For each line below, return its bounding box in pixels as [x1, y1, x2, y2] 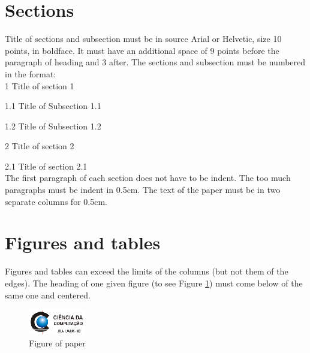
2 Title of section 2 [5, 140, 74, 152]
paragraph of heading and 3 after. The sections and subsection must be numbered [5, 56, 306, 68]
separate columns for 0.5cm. [5, 195, 107, 207]
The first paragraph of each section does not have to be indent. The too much [5, 171, 291, 184]
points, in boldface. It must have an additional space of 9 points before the [5, 44, 279, 56]
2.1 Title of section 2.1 [5, 159, 88, 172]
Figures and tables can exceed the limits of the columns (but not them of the [5, 265, 288, 277]
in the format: [5, 67, 56, 80]
